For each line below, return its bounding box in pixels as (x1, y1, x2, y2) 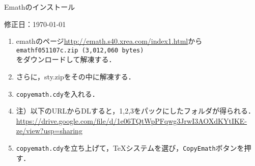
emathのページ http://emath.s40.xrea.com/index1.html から (16, 36, 203, 46)
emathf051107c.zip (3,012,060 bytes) (16, 46, 144, 54)
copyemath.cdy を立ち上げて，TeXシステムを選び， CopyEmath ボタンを (16, 143, 244, 153)
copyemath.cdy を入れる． (16, 88, 99, 99)
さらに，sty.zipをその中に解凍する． (16, 71, 135, 82)
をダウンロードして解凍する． (16, 54, 116, 65)
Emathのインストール (4, 2, 75, 12)
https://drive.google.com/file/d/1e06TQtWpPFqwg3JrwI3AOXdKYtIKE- (16, 115, 247, 126)
